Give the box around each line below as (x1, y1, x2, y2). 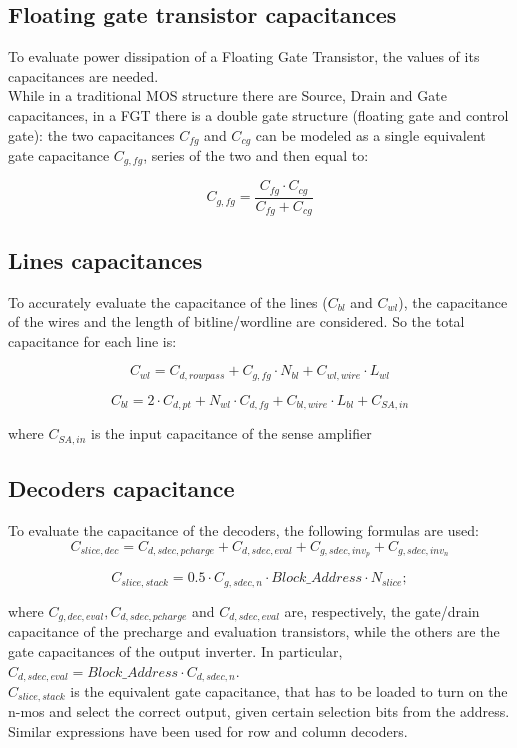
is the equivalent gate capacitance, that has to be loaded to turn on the (70, 680, 508, 701)
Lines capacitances (8, 244, 203, 275)
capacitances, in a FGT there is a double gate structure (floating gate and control (8, 104, 509, 125)
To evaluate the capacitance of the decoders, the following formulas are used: (8, 519, 479, 540)
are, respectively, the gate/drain (284, 600, 480, 621)
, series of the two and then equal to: (143, 145, 369, 166)
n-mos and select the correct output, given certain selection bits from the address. (8, 701, 510, 722)
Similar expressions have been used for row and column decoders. (8, 721, 408, 742)
